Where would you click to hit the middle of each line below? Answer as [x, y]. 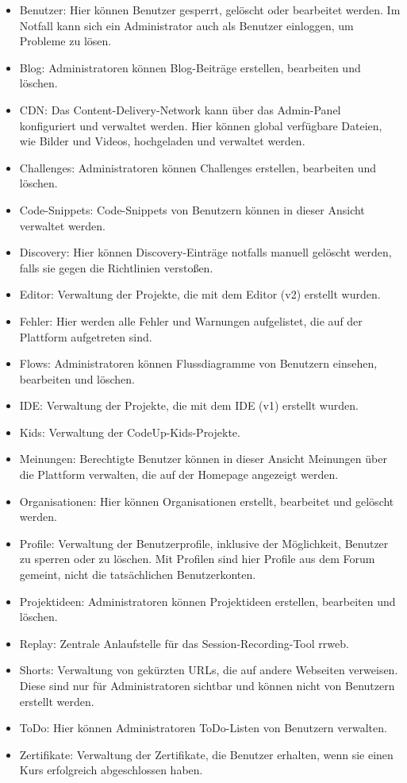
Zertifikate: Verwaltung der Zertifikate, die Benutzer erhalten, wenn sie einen [206, 754]
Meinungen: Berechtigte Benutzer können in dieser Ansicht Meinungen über [203, 459]
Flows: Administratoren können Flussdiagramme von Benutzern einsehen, [198, 363]
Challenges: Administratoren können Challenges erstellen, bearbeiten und [198, 167]
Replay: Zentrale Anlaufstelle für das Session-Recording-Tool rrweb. [184, 643]
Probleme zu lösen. [65, 41]
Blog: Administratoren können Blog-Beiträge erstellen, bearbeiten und [190, 67]
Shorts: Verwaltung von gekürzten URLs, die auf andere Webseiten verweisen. [209, 670]
